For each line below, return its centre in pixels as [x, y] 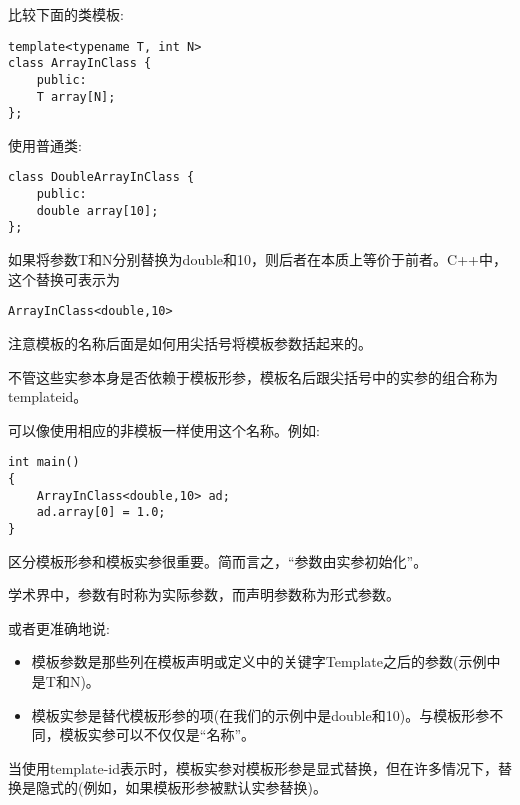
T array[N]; [76, 96]
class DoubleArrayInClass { [101, 177]
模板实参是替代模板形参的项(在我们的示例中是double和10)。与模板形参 [260, 714]
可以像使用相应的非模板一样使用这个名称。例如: [164, 429]
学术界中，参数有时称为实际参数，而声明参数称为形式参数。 [204, 594]
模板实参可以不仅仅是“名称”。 [157, 734]
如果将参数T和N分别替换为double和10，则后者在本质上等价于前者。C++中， [257, 259]
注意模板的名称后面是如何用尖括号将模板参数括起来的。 [190, 342]
